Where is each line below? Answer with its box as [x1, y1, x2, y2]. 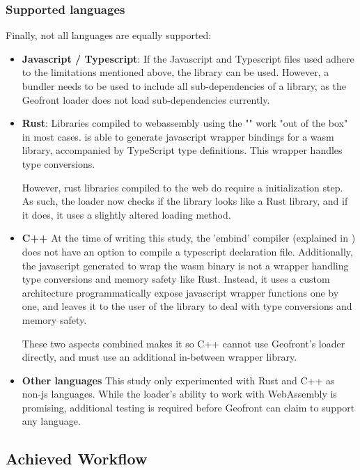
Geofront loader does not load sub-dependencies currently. [22, 92, 270, 107]
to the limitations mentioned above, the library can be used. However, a [22, 65, 329, 79]
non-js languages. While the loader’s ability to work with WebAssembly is [22, 386, 337, 401]
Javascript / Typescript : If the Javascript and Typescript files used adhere [22, 51, 354, 65]
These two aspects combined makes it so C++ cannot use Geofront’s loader [22, 336, 345, 350]
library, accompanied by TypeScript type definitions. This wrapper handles [22, 143, 343, 157]
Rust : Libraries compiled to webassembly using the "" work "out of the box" [22, 116, 348, 130]
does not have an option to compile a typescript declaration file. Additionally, [22, 244, 353, 258]
